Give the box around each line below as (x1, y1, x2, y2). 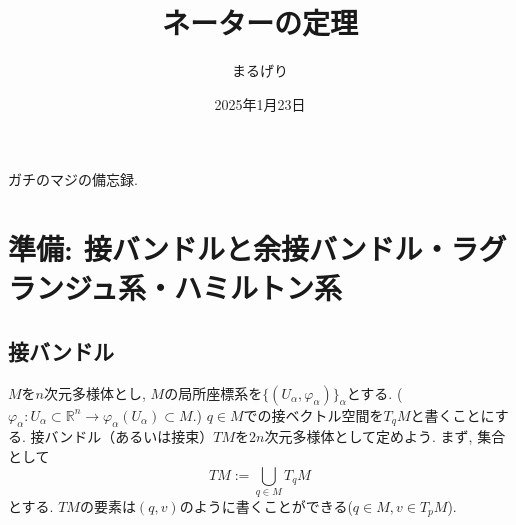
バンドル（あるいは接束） (44, 426, 214, 447)
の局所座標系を (164, 382, 263, 403)
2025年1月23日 (214, 93, 306, 114)
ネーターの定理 (161, 2, 358, 43)
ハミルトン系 (174, 267, 343, 308)
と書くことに (410, 404, 495, 425)
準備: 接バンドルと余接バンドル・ (8, 228, 451, 269)
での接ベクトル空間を (243, 404, 384, 425)
